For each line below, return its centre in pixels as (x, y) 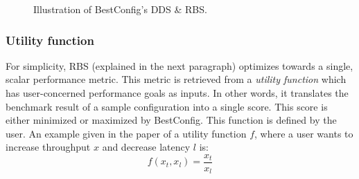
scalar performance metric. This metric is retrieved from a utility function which (176, 79)
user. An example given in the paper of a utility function (126, 133)
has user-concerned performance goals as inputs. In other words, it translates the (177, 93)
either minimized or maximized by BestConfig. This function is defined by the (171, 120)
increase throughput (48, 147)
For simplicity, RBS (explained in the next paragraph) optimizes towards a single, (179, 65)
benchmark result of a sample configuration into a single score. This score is (167, 106)
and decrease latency (146, 147)
